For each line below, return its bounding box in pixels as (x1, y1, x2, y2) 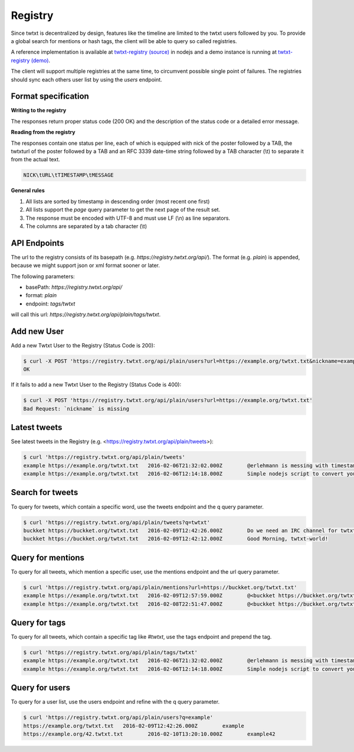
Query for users (11, 683, 71, 693)
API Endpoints (11, 238, 64, 248)
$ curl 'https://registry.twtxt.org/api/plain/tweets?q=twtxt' (23, 519, 211, 526)
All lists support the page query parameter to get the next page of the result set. (25, 206, 221, 213)
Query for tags (11, 617, 66, 627)
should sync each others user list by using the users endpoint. (11, 76, 162, 83)
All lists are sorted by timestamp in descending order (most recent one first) (25, 198, 210, 205)
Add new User (11, 326, 64, 336)
